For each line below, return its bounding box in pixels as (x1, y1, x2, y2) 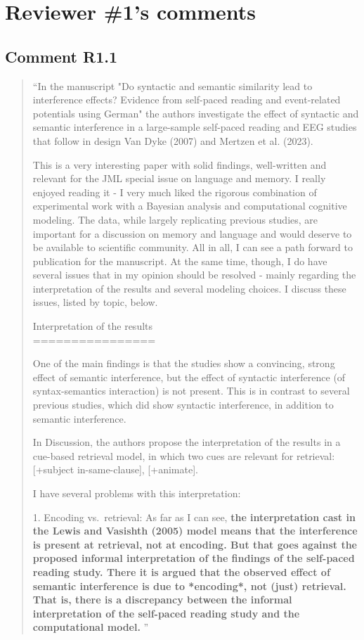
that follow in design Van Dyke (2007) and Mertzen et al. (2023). (32, 133, 313, 148)
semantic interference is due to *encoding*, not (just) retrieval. (32, 578, 346, 593)
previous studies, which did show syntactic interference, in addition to (32, 397, 334, 412)
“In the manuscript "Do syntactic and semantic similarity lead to (32, 78, 313, 93)
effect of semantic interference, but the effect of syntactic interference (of (32, 369, 346, 384)
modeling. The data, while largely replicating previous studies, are (32, 212, 318, 226)
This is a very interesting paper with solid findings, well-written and (32, 157, 327, 172)
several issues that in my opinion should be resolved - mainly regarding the (32, 267, 356, 282)
